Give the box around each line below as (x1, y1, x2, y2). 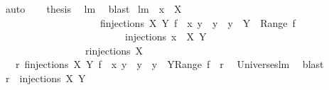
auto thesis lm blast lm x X (5, 1, 182, 16)
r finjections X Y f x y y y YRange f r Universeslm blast (15, 57, 324, 72)
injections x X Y (124, 29, 207, 44)
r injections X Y (5, 70, 86, 85)
